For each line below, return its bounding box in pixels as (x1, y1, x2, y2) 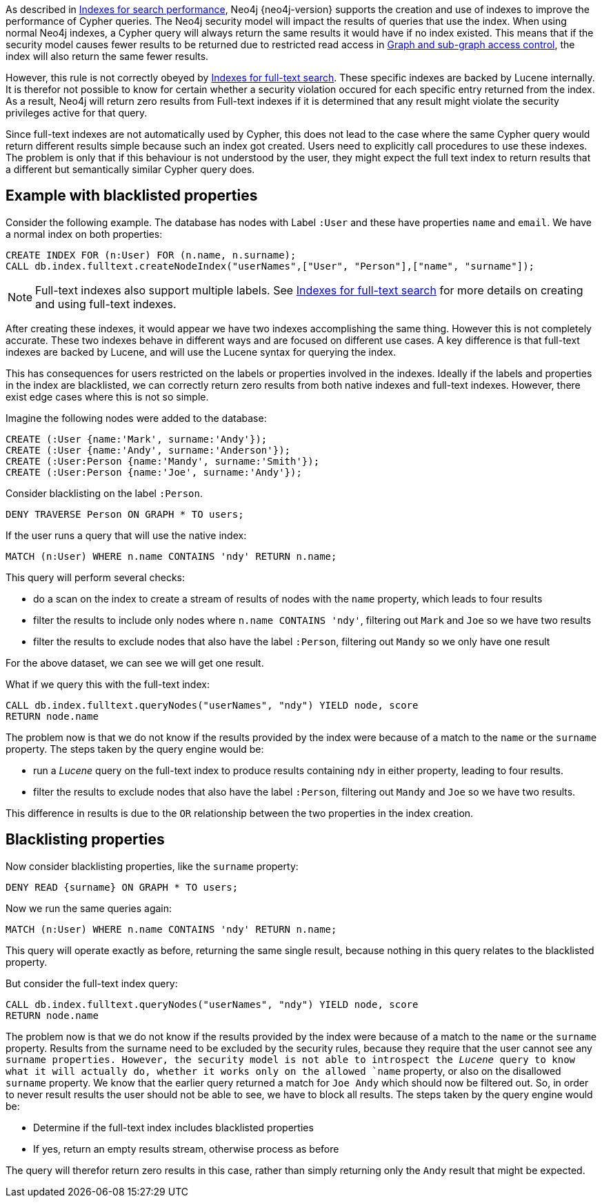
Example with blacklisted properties (6, 187, 258, 205)
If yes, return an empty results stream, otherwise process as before (33, 1142, 339, 1155)
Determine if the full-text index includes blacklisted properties (33, 1121, 314, 1133)
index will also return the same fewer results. (6, 50, 209, 62)
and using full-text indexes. (35, 296, 177, 311)
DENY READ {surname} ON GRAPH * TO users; (6, 881, 239, 893)
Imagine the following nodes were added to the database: (6, 412, 267, 424)
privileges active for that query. (6, 107, 148, 119)
